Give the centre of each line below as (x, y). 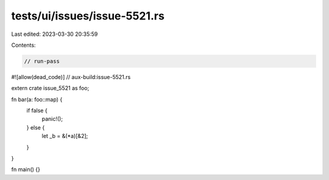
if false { (37, 111)
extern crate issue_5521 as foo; (50, 88)
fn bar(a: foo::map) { (37, 99)
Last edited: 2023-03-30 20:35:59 (55, 34)
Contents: (23, 45)
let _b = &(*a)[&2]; (65, 136)
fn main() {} (26, 170)
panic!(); (52, 119)
